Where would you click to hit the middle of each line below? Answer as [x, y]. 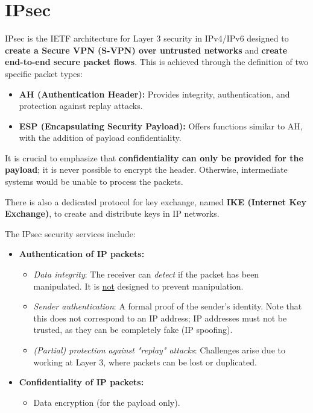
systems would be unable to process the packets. [94, 182]
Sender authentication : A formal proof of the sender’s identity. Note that [168, 306]
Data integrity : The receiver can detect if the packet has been [146, 274]
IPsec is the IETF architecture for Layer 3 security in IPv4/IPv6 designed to [147, 38]
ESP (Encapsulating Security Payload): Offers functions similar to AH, [161, 126]
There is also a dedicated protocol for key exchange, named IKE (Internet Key [156, 201]
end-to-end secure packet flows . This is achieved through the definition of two [157, 62]
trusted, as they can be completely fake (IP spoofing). [133, 330]
